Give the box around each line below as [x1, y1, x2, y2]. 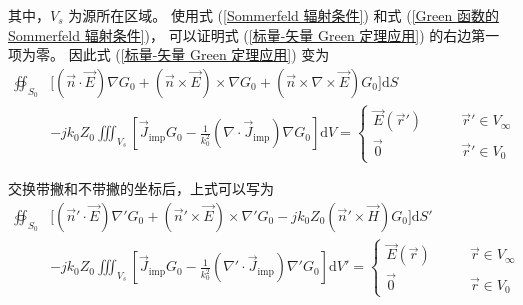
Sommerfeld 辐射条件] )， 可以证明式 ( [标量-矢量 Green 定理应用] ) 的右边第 [8, 24, 486, 45]
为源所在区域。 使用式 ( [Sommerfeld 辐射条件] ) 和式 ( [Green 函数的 [68, 5, 499, 25]
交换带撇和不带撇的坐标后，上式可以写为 [8, 178, 274, 199]
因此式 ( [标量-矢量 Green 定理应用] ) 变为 [68, 44, 330, 65]
